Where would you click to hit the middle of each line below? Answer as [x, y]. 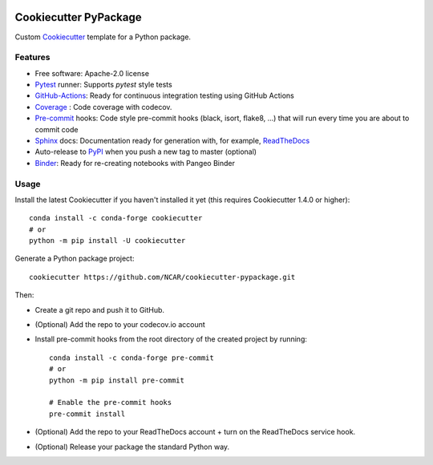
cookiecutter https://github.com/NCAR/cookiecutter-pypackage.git [162, 277]
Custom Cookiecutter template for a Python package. [103, 37]
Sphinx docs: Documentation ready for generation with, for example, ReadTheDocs [172, 141]
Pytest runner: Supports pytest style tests [103, 85]
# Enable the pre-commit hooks [111, 402]
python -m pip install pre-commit [117, 380]
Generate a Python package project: [75, 259]
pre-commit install [87, 414]
